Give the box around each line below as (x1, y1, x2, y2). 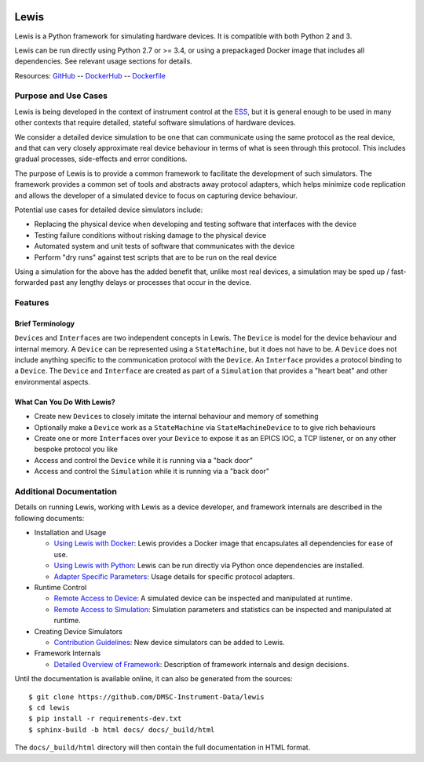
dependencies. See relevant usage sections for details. (14, 57, 192, 66)
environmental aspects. (14, 377, 90, 386)
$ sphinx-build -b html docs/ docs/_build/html (28, 725, 215, 734)
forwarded (14, 278, 49, 287)
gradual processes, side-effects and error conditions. (14, 154, 188, 164)
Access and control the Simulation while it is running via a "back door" (34, 467, 270, 476)
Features (14, 297, 49, 308)
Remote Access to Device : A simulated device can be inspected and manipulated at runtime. (53, 593, 353, 603)
